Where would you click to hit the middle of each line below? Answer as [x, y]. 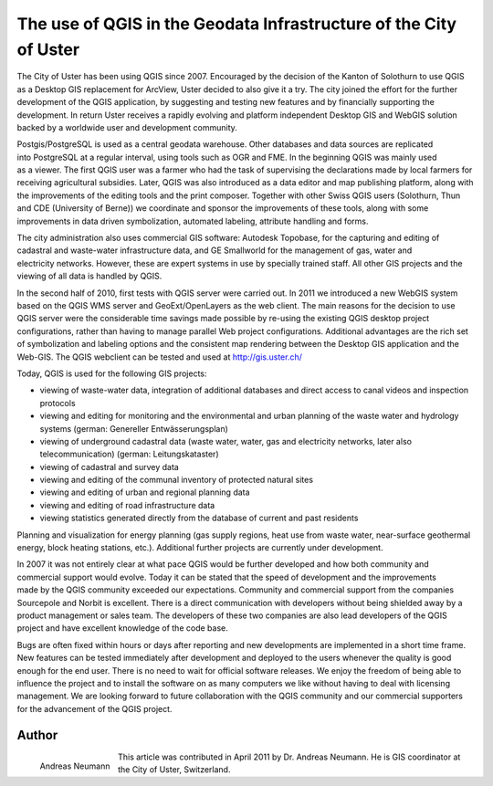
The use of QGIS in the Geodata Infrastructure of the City [236, 24]
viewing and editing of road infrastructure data [127, 505]
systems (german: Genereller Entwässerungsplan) [134, 428]
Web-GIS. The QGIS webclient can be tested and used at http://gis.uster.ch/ [160, 357]
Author [37, 735]
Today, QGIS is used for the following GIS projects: [112, 373]
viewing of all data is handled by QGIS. [89, 276]
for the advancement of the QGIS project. [94, 708]
